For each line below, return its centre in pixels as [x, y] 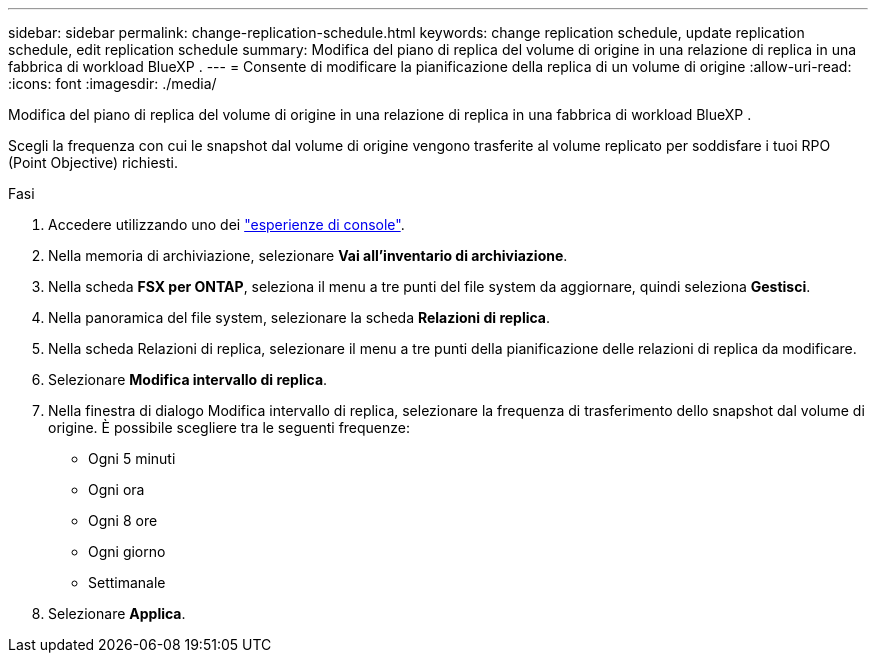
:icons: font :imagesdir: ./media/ [112, 83]
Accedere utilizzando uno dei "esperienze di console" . [226, 224]
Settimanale [127, 582]
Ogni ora [116, 489]
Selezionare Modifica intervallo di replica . [188, 379]
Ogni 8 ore [123, 520]
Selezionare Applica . [117, 613]
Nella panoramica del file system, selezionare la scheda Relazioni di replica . [299, 317]
